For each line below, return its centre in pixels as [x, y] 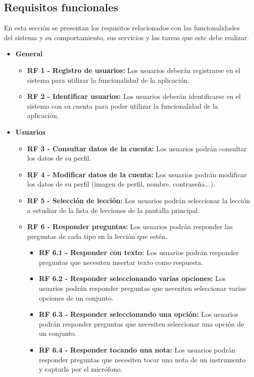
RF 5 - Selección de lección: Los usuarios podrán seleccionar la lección [139, 200]
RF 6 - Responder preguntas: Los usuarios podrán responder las [130, 226]
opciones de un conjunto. [76, 297]
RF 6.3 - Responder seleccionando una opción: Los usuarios [139, 314]
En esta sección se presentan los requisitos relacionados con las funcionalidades [122, 28]
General [29, 54]
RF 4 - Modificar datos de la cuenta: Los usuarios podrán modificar [137, 174]
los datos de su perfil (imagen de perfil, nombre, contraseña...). [121, 184]
